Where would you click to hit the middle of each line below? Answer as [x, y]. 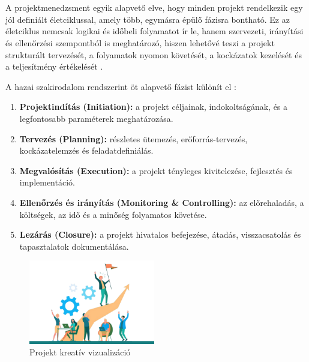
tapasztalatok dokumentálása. [74, 246]
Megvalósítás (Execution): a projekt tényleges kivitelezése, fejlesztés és [156, 170]
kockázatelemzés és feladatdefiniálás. [86, 150]
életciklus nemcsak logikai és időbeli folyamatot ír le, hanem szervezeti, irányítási [154, 31]
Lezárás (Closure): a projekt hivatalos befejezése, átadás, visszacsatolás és [160, 234]
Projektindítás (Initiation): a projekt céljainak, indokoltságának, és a [154, 107]
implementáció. [47, 182]
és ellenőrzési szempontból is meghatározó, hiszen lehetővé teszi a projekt [140, 42]
